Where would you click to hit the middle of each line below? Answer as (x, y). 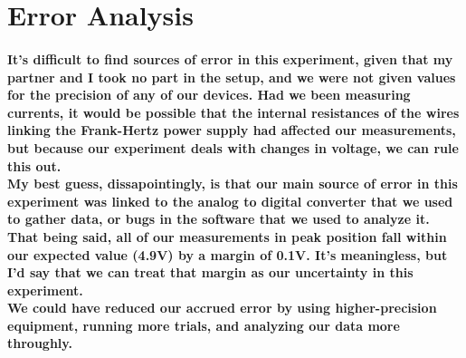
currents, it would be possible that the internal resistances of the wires (233, 112)
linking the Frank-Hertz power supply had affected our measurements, (232, 130)
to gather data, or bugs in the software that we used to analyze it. (219, 219)
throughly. (40, 343)
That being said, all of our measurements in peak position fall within (227, 236)
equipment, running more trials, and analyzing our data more (204, 325)
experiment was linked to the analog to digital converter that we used (230, 201)
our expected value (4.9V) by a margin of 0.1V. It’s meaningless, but (228, 254)
